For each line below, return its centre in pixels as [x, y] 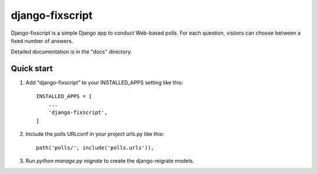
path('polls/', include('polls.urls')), [95, 148]
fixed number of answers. [42, 41]
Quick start [32, 68]
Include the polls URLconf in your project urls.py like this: [95, 134]
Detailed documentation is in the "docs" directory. [72, 52]
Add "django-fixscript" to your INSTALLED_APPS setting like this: [105, 83]
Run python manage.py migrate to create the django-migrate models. [110, 160]
